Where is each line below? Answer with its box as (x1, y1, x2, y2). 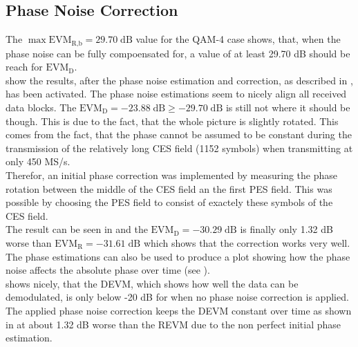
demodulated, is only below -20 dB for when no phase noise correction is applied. (6, 290, 349, 304)
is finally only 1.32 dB (240, 222, 333, 236)
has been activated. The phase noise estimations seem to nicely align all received (6, 86, 347, 101)
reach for (6, 59, 43, 74)
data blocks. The (6, 100, 77, 115)
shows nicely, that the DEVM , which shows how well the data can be (6, 276, 299, 290)
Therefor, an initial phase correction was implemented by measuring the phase (6, 168, 337, 182)
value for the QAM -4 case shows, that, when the (135, 32, 341, 46)
